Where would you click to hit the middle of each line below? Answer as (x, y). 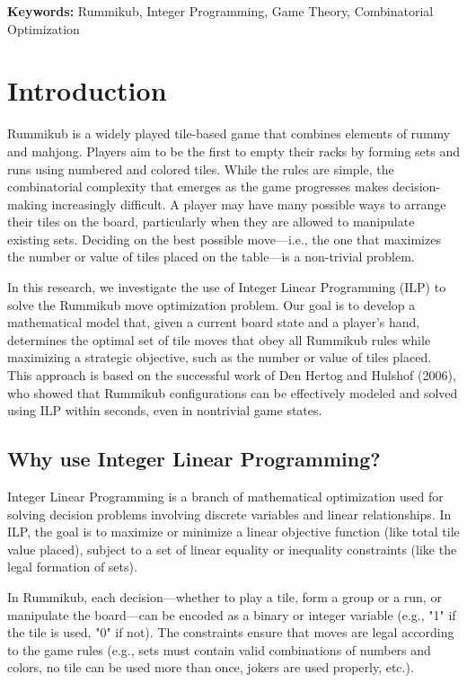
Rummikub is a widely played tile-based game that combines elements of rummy (229, 133)
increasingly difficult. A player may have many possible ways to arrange (249, 204)
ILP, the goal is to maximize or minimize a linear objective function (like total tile (233, 532)
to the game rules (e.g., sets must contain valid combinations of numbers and (219, 649)
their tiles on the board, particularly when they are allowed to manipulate (211, 222)
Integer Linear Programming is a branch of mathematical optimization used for (225, 497)
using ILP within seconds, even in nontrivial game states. (165, 410)
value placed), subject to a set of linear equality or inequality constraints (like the (232, 549)
